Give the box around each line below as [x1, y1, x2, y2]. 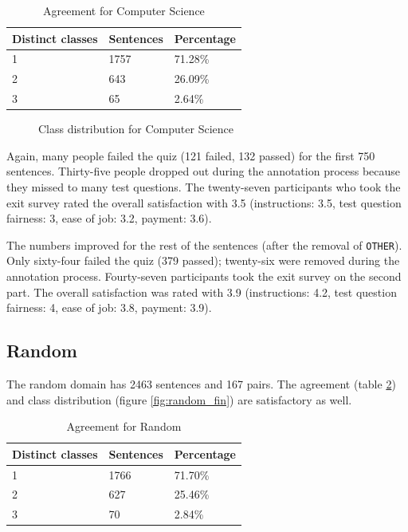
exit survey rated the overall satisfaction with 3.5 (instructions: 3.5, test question [6, 194, 402, 211]
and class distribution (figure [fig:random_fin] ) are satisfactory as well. [6, 391, 352, 408]
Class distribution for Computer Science [38, 120, 233, 137]
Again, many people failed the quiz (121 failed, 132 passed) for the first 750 [6, 147, 375, 164]
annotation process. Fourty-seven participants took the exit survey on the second [6, 268, 402, 285]
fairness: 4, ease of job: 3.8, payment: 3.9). [6, 299, 212, 316]
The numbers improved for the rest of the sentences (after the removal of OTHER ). [6, 236, 402, 253]
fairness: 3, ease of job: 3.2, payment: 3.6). [6, 210, 212, 227]
